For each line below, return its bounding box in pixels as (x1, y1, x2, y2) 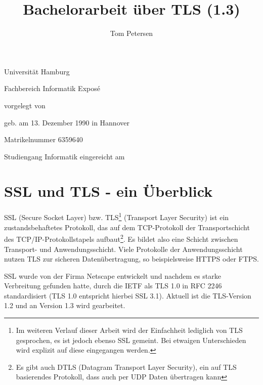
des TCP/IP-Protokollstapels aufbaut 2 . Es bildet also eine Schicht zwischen (4, 232, 238, 244)
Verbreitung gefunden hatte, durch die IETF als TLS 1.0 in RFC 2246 (4, 280, 222, 291)
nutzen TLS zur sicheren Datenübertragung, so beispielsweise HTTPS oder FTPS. (4, 253, 259, 264)
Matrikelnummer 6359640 (4, 134, 83, 145)
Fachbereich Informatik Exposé (4, 83, 100, 94)
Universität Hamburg (4, 66, 70, 76)
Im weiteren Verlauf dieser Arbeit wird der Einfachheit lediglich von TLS (16, 325, 243, 335)
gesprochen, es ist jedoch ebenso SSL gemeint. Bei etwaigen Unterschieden (16, 334, 246, 345)
